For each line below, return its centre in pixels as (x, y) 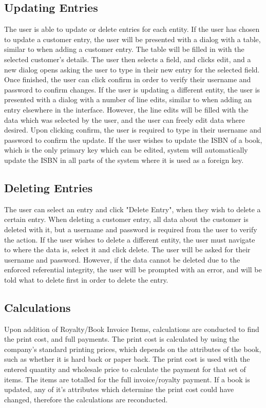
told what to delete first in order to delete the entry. (86, 279)
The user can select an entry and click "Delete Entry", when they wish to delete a (132, 209)
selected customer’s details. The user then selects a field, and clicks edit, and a (128, 59)
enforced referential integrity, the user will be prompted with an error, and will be (133, 270)
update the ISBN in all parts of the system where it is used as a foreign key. (124, 160)
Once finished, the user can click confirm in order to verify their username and (128, 79)
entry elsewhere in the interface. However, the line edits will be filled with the (126, 109)
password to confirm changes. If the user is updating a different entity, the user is (132, 89)
